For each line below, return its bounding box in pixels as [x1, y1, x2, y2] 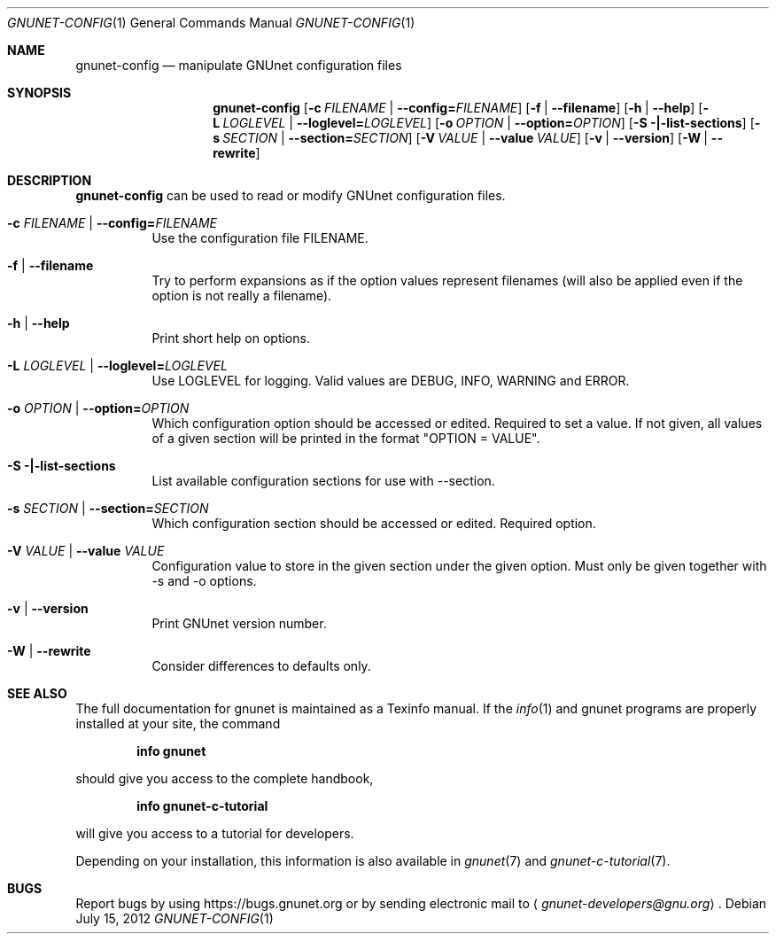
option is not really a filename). [151, 288, 332, 303]
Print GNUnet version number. [151, 616, 327, 631]
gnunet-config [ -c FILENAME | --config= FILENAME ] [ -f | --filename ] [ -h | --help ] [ [213, 100, 703, 115]
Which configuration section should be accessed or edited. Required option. [151, 516, 596, 531]
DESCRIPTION [7, 173, 92, 188]
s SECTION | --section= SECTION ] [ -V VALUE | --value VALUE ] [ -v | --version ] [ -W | [213, 130, 708, 145]
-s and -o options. [151, 573, 257, 588]
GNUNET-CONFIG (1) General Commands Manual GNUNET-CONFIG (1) [7, 15, 415, 30]
